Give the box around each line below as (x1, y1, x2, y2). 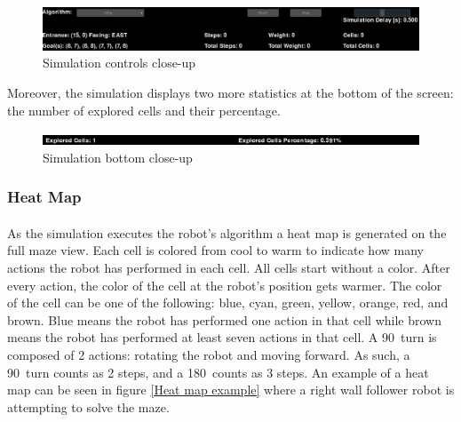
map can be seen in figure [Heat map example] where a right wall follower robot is (7, 380, 455, 399)
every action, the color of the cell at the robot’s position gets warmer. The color (7, 275, 442, 294)
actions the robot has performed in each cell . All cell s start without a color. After (7, 259, 450, 277)
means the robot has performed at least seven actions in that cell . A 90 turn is (7, 328, 437, 346)
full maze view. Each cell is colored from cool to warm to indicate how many (7, 241, 424, 259)
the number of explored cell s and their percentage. (7, 100, 281, 119)
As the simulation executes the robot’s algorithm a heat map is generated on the (7, 223, 447, 242)
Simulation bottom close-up (43, 147, 193, 166)
